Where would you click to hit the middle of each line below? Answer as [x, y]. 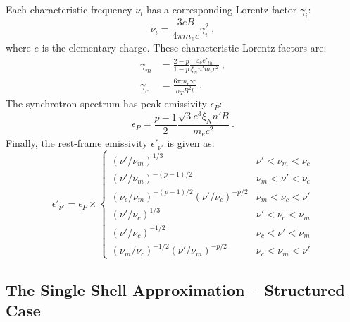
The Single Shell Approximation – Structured [175, 289]
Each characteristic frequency [69, 9]
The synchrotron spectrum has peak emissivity [106, 103]
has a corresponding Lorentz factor [222, 9]
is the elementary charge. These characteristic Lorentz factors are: [184, 48]
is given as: [191, 143]
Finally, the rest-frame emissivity [77, 143]
